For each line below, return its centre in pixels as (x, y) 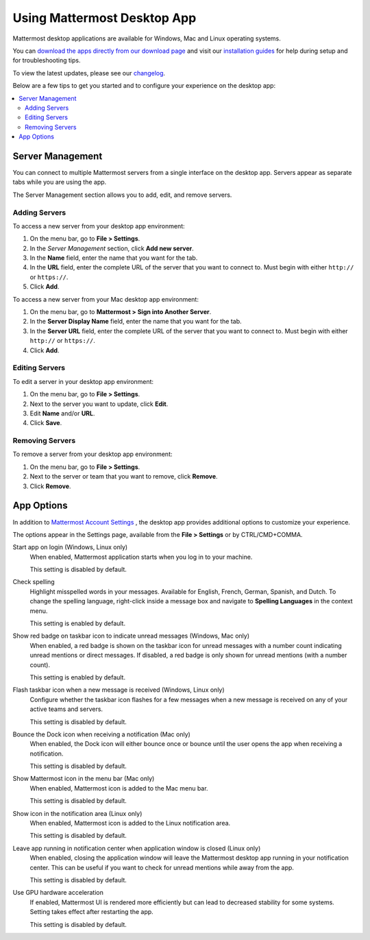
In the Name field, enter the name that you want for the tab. (114, 258)
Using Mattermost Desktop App (104, 18)
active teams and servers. (66, 709)
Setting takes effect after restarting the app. (91, 912)
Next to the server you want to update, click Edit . (99, 404)
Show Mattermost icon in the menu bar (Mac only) (84, 779)
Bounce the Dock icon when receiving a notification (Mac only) (102, 734)
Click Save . (46, 423)
